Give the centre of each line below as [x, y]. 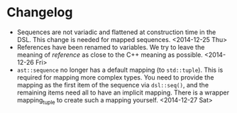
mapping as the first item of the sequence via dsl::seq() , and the [113, 85]
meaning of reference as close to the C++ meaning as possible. [110, 55]
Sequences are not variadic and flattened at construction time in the [116, 32]
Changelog [40, 12]
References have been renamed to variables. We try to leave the [111, 47]
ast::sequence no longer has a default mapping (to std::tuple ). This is [120, 70]
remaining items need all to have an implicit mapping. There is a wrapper [123, 92]
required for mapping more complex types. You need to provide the [115, 77]
